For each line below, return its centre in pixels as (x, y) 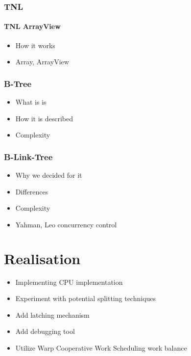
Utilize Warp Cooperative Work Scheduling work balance (101, 347)
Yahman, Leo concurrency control (66, 224)
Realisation (42, 258)
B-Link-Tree (28, 156)
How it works (35, 45)
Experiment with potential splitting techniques (86, 298)
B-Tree (18, 83)
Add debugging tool (45, 331)
